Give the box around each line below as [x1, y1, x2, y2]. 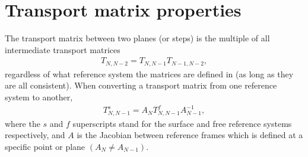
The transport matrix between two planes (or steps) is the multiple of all [5, 32, 270, 44]
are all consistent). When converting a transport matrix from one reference [5, 79, 277, 91]
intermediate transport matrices [5, 43, 120, 55]
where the [5, 117, 40, 129]
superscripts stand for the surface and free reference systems [72, 117, 292, 129]
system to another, [5, 90, 73, 103]
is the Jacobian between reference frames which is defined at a [77, 129, 303, 141]
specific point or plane [5, 140, 85, 152]
